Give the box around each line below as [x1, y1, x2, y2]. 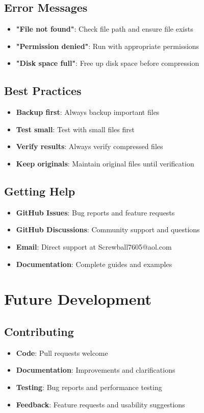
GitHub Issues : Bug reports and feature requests [16, 207, 175, 217]
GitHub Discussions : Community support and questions [16, 224, 200, 235]
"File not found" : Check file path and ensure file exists [16, 23, 193, 34]
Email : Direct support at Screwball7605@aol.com [16, 241, 172, 252]
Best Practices [4, 83, 82, 99]
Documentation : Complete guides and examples [16, 258, 172, 269]
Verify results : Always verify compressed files [16, 141, 163, 152]
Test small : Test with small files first [16, 124, 135, 134]
